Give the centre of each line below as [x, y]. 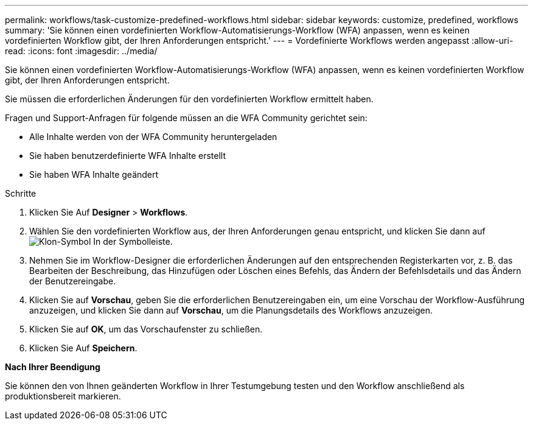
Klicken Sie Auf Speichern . [83, 348]
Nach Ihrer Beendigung [53, 367]
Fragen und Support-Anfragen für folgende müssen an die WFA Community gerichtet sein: [186, 118]
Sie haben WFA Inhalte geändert [94, 174]
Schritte [21, 193]
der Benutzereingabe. [73, 281]
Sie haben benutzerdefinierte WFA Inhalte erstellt [127, 156]
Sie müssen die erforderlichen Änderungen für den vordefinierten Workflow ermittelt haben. [189, 99]
